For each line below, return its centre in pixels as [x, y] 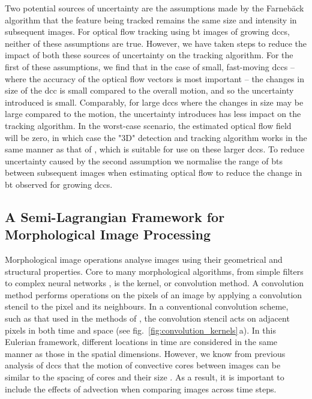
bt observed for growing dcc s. [59, 184]
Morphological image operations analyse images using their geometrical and [144, 259]
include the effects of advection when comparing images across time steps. [141, 388]
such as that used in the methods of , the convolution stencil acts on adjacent [147, 318]
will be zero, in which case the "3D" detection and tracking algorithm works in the [156, 137]
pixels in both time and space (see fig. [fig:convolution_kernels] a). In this [140, 330]
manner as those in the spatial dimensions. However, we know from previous [145, 353]
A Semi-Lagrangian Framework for [115, 216]
